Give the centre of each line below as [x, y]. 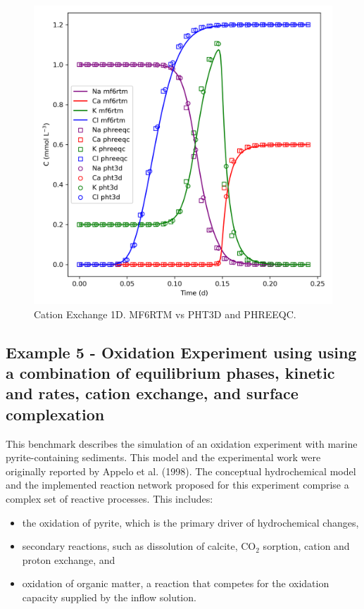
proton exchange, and [69, 559]
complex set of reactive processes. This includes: [109, 498]
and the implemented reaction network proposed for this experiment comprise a [177, 485]
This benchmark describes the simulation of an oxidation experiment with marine [182, 443]
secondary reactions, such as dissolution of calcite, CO [139, 546]
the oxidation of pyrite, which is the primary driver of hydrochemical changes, [190, 522]
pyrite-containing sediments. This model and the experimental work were [163, 457]
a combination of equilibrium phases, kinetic [170, 372]
